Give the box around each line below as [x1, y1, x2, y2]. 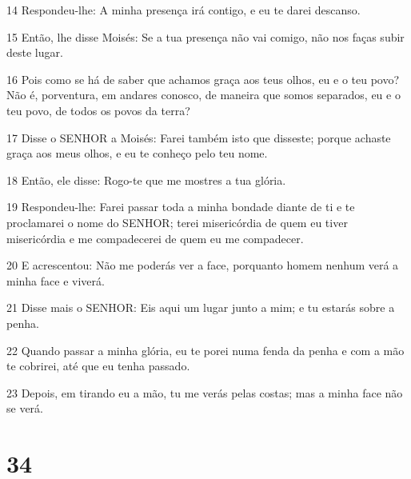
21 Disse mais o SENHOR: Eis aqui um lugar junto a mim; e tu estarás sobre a [6, 299, 395, 316]
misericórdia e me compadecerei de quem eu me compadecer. [6, 230, 304, 246]
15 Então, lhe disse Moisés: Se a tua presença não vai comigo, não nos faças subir [6, 28, 405, 45]
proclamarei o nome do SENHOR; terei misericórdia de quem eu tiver [6, 214, 348, 230]
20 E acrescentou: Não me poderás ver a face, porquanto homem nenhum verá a [6, 257, 399, 273]
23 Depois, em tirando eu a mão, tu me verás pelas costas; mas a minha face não [6, 384, 403, 401]
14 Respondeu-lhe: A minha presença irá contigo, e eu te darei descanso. [6, 2, 361, 18]
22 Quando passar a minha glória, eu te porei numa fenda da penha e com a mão [6, 341, 405, 358]
